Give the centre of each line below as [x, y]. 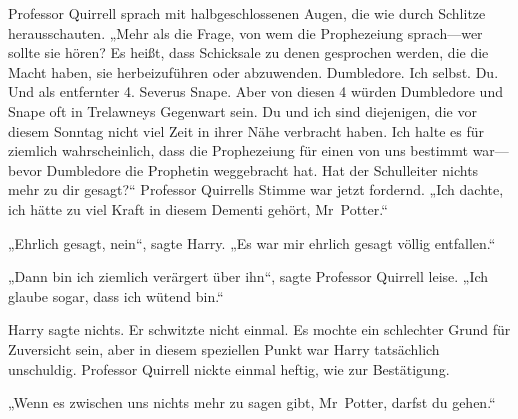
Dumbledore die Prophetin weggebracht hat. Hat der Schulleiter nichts [262, 169]
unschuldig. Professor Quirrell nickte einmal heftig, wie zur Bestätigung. [229, 368]
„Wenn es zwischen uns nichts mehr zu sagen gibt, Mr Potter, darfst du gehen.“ [252, 402]
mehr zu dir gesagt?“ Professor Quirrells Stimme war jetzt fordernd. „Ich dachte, [256, 189]
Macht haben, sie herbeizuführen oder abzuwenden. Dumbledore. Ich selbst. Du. [253, 71]
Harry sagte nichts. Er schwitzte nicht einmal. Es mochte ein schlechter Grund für [259, 329]
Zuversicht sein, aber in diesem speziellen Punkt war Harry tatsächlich [224, 348]
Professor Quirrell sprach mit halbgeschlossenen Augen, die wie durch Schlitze [247, 13]
